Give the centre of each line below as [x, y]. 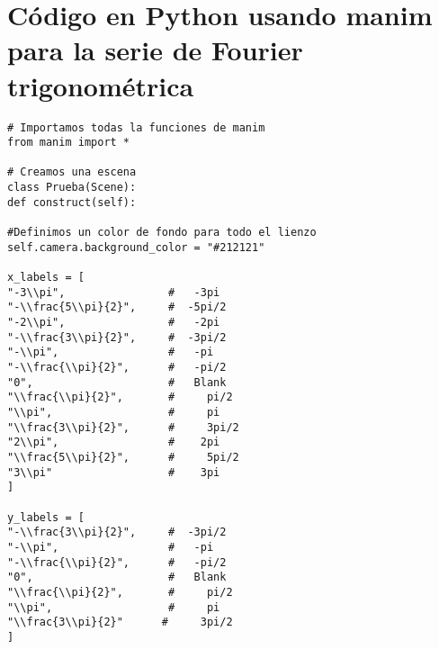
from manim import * [69, 143]
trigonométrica [101, 85]
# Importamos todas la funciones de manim [136, 127]
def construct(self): [72, 202]
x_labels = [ [46, 278]
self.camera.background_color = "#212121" [136, 247]
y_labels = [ [46, 517]
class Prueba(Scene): [72, 188]
